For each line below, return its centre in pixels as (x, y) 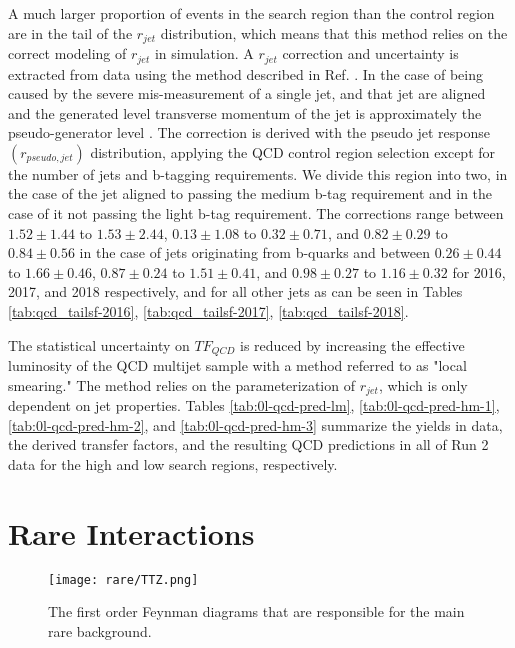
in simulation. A (204, 53)
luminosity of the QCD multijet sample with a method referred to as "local (237, 365)
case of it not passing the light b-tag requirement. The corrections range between (256, 213)
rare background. (100, 630)
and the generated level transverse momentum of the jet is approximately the (245, 112)
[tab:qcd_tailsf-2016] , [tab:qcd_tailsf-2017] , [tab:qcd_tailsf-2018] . (208, 311)
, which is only (423, 384)
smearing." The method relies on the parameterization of (181, 384)
